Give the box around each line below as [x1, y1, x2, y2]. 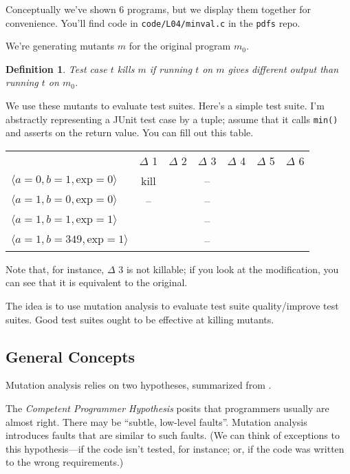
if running [149, 61, 193, 76]
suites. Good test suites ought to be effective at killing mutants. [6, 312, 274, 326]
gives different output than [228, 61, 339, 76]
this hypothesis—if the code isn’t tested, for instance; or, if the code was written [6, 441, 344, 455]
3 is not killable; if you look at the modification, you [118, 261, 339, 276]
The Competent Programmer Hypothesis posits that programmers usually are [6, 401, 329, 416]
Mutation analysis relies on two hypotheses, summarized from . [6, 378, 272, 392]
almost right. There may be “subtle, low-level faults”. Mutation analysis [6, 414, 307, 429]
